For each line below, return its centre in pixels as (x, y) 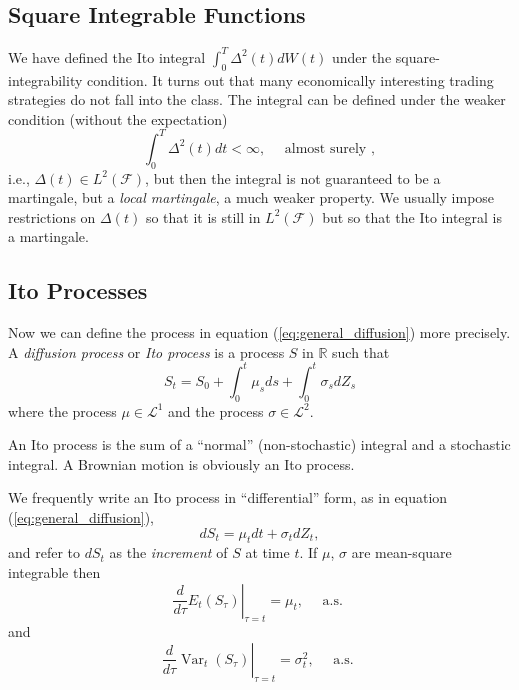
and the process (216, 410)
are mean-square (401, 552)
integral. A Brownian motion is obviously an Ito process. (181, 463)
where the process (62, 410)
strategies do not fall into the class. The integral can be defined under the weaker (257, 99)
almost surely (325, 148)
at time (267, 552)
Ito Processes (78, 290)
